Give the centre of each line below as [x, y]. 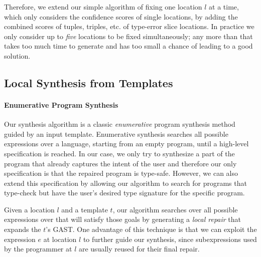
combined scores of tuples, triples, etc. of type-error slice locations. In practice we [129, 26]
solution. [17, 55]
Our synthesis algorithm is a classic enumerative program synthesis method [120, 124]
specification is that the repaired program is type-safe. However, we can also [121, 173]
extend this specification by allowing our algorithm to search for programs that [125, 183]
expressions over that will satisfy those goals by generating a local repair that [123, 219]
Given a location [29, 209]
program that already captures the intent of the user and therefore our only [120, 163]
